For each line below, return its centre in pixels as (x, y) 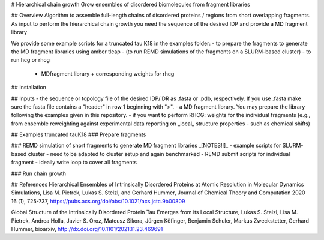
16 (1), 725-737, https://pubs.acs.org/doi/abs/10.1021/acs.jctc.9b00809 (98, 201)
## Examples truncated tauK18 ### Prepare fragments (79, 134)
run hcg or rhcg (31, 60)
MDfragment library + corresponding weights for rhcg (108, 73)
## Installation (28, 88)
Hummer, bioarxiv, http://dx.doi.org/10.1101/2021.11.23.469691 (87, 229)
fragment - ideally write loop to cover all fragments (74, 163)
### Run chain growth (38, 173)
